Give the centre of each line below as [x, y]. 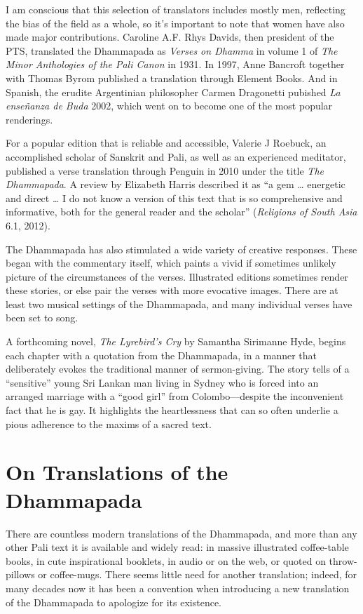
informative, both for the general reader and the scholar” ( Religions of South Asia [181, 212]
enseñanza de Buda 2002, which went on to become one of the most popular [169, 106]
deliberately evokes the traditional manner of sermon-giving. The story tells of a [178, 369]
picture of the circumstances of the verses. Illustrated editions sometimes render [177, 276]
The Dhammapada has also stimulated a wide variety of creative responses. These [181, 249]
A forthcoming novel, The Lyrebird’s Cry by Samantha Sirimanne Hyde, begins [176, 341]
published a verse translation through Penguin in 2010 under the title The [165, 170]
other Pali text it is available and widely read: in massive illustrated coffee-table [177, 547]
